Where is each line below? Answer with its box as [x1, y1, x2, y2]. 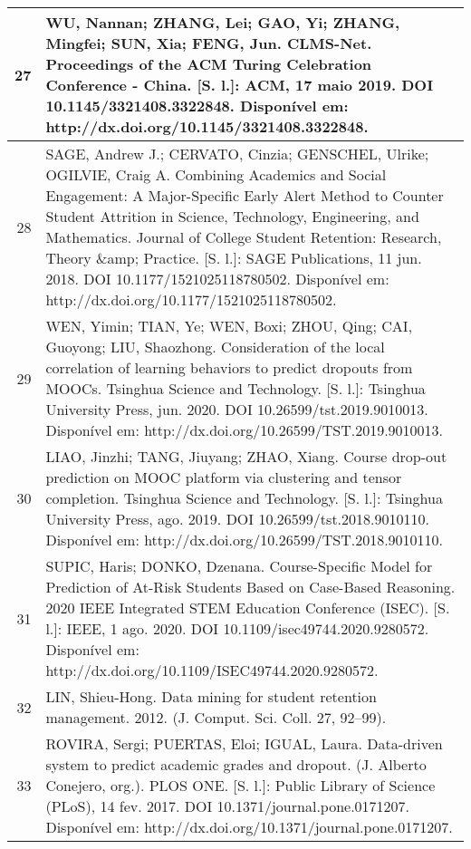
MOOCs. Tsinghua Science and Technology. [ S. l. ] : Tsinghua [45, 378, 426, 399]
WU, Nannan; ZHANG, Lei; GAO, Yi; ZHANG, [45, 12, 400, 33]
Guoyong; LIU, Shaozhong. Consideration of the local [45, 336, 385, 357]
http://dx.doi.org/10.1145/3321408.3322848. [45, 116, 369, 137]
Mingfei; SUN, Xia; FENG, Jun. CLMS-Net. [45, 33, 372, 53]
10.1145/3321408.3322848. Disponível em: [45, 95, 349, 116]
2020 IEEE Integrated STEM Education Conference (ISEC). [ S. [45, 597, 450, 618]
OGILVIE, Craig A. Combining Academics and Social [45, 164, 387, 185]
